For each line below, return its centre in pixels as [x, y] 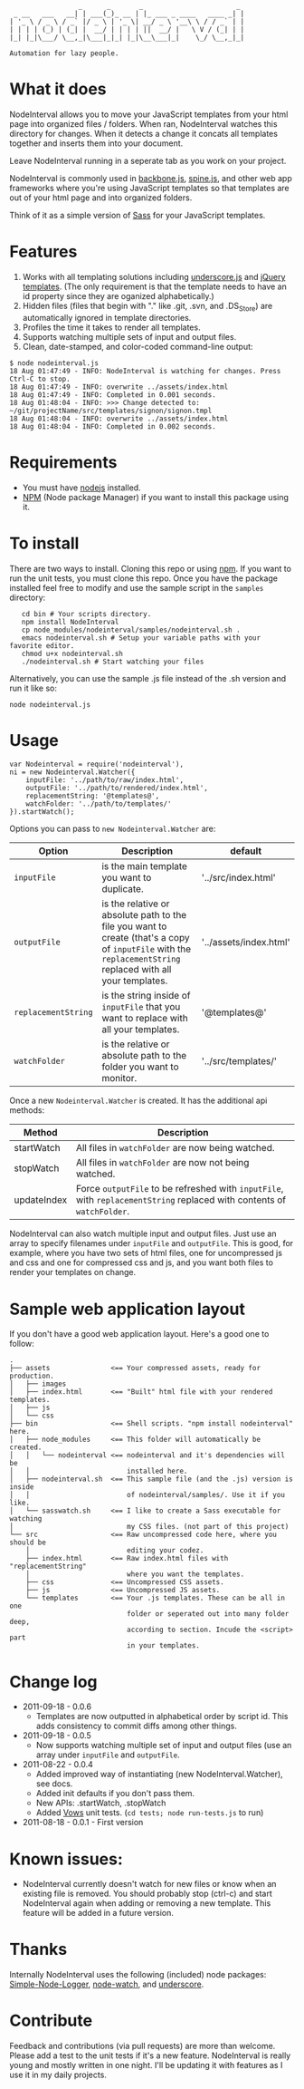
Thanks [38, 1949]
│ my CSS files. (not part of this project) [149, 1527]
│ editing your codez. [115, 1551]
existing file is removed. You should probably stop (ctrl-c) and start [147, 1894]
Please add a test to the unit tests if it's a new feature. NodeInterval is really [150, 2055]
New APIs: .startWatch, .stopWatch [101, 1803]
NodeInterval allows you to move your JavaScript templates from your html [149, 114]
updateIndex [41, 1200]
